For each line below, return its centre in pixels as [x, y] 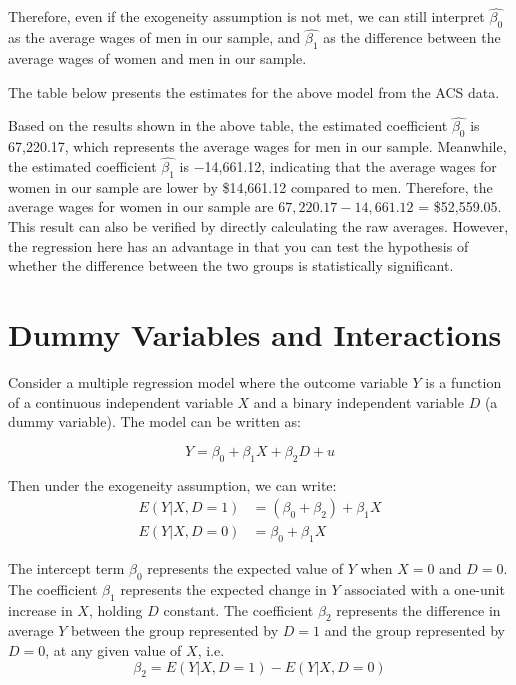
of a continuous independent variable [120, 401]
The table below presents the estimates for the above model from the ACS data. [254, 91]
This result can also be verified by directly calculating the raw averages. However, [258, 226]
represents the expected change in [223, 588]
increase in [40, 609]
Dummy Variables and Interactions [255, 334]
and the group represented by [414, 630]
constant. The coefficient [238, 609]
